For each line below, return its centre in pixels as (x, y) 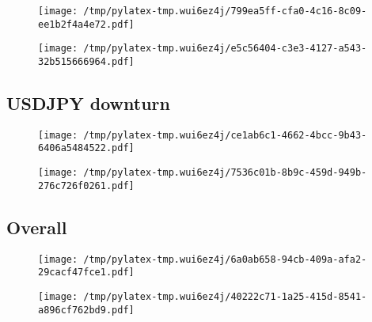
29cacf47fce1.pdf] (86, 273)
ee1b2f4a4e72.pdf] (86, 24)
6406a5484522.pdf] (86, 148)
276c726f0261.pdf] (86, 186)
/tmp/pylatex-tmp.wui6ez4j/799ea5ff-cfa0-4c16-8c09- (225, 11)
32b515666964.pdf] (86, 61)
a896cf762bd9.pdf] (86, 310)
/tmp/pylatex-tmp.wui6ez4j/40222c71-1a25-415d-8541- (225, 296)
